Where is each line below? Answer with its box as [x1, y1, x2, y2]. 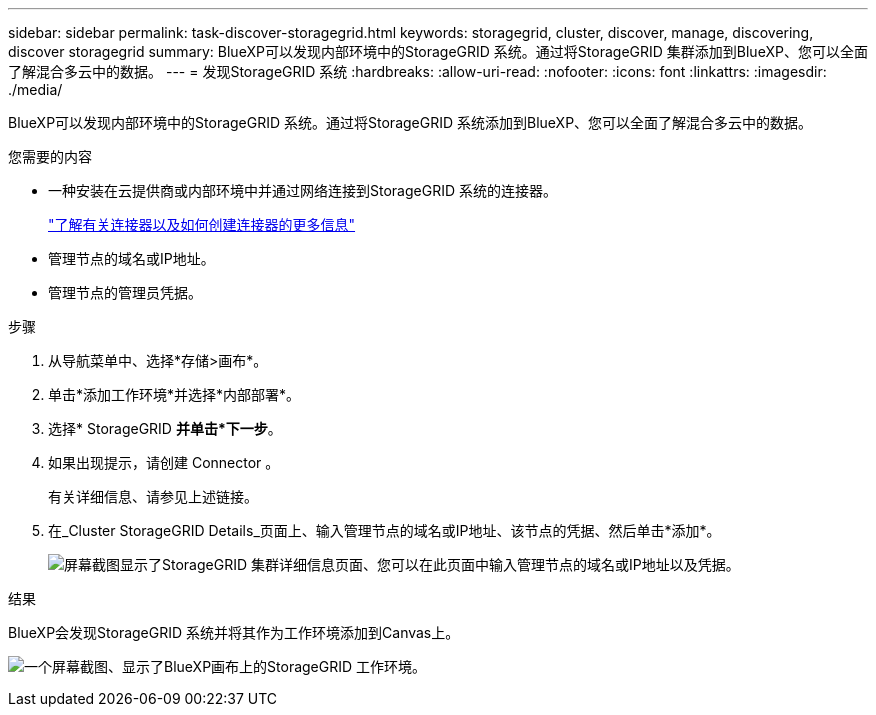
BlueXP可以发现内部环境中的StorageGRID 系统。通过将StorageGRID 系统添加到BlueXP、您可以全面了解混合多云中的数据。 [8, 114, 813, 131]
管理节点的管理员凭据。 [48, 284, 202, 301]
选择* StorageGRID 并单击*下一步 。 [48, 420, 282, 437]
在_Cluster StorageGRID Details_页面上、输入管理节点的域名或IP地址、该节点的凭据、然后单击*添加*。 [48, 522, 721, 539]
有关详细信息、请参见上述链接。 [48, 488, 258, 505]
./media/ [8, 81, 63, 98]
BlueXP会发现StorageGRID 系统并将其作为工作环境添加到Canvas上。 [8, 624, 460, 641]
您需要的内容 [8, 148, 92, 165]
